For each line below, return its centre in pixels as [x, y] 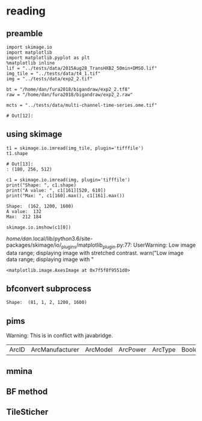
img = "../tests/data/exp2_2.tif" [50, 79]
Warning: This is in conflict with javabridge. [60, 335]
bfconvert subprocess [49, 289]
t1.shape [17, 153]
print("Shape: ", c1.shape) [41, 185]
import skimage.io [29, 47]
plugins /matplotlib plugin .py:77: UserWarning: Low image [128, 245]
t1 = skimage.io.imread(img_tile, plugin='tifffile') [75, 148]
